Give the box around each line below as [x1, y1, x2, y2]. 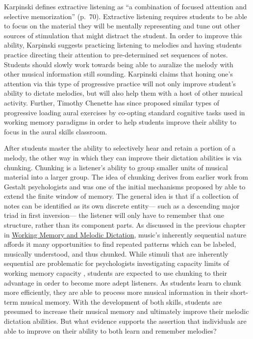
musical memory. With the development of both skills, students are [20, 296, 222, 307]
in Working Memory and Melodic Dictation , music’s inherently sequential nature [4, 229, 247, 239]
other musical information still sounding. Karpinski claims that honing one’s [4, 69, 233, 79]
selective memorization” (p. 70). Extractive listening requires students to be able [4, 11, 247, 21]
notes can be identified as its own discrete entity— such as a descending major [4, 200, 240, 210]
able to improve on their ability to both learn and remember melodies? [4, 325, 217, 336]
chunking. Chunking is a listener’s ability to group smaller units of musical [4, 162, 228, 172]
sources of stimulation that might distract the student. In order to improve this [4, 30, 242, 40]
